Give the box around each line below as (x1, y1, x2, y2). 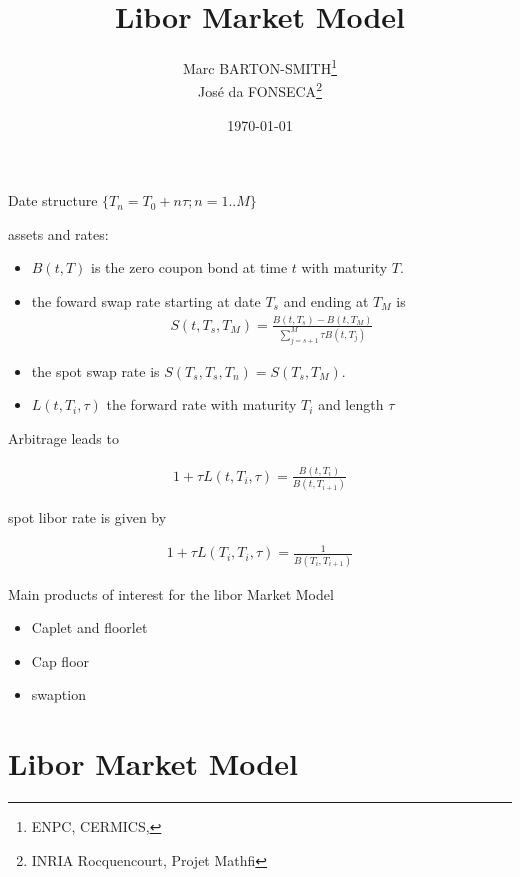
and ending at (283, 291, 369, 311)
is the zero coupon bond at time (91, 257, 288, 278)
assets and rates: (8, 223, 109, 244)
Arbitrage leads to (8, 427, 119, 448)
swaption (31, 684, 86, 705)
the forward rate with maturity (106, 394, 297, 415)
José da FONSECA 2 (198, 78, 322, 102)
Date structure (8, 190, 98, 211)
